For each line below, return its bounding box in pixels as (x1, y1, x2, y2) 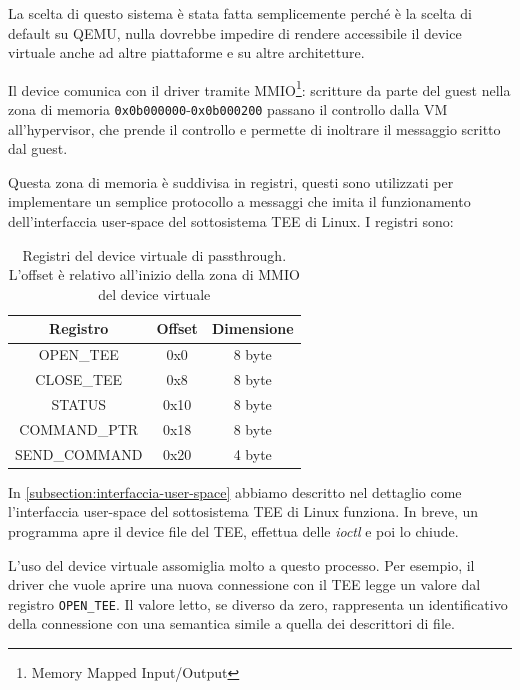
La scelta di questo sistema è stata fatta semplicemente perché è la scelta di (8, 3, 472, 23)
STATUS (51, 393, 106, 414)
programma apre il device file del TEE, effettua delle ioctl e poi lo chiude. (8, 520, 459, 541)
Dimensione (211, 318, 294, 339)
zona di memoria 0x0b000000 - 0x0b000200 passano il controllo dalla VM (8, 99, 448, 120)
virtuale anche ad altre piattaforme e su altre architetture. (8, 42, 365, 63)
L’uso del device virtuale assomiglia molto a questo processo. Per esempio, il (8, 554, 475, 575)
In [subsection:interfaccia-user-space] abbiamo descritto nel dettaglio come (8, 481, 462, 502)
